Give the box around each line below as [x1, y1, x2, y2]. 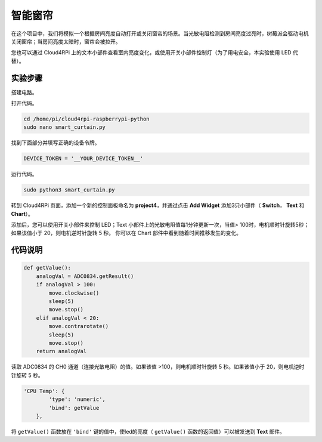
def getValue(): [23, 264, 72, 271]
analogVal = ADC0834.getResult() [36, 273, 134, 280]
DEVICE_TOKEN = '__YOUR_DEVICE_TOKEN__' [23, 155, 143, 162]
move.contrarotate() [48, 323, 109, 330]
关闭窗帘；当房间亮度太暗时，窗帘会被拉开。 [11, 38, 121, 45]
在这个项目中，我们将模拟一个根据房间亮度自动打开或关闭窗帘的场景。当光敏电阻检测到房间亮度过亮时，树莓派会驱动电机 [11, 30, 309, 37]
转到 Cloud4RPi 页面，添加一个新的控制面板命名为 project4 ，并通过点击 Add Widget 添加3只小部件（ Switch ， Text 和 [11, 202, 305, 209]
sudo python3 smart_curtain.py [23, 187, 116, 193]
